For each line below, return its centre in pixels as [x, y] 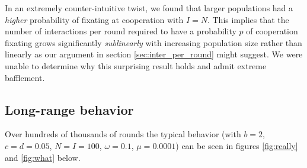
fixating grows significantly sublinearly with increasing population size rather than [153, 42]
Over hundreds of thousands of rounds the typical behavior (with [123, 134]
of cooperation [272, 31]
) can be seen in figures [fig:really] [237, 145]
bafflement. [25, 77]
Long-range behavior [69, 109]
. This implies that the [248, 19]
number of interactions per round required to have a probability [121, 31]
